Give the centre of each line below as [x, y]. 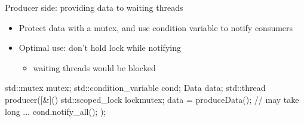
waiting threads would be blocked [94, 67]
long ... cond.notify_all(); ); [56, 111]
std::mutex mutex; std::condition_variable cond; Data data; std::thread [135, 88]
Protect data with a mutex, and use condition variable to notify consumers [156, 27]
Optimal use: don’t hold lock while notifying [100, 48]
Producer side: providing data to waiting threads [94, 7]
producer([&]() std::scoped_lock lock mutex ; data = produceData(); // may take [152, 99]
